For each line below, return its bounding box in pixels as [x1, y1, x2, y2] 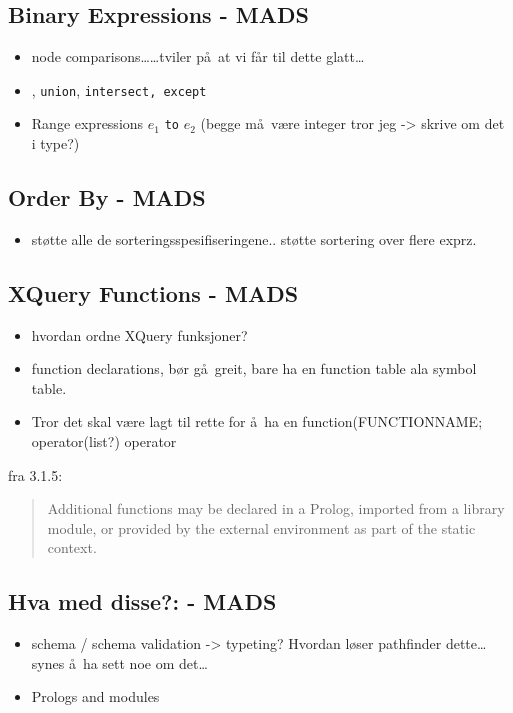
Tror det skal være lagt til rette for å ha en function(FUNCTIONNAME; [31, 411, 483, 432]
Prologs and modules [31, 686, 160, 707]
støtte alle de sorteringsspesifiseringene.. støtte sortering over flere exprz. [31, 228, 477, 249]
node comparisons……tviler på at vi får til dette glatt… [31, 46, 365, 67]
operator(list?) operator [31, 431, 177, 452]
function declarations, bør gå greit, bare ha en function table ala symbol [31, 358, 477, 379]
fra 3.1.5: [8, 464, 63, 485]
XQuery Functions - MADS [8, 277, 299, 308]
